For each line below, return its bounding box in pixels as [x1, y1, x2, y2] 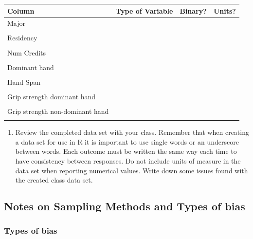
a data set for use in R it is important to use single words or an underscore [15, 136, 239, 147]
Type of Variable [115, 5, 173, 16]
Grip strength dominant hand [7, 91, 96, 101]
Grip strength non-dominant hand [7, 106, 109, 116]
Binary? [180, 5, 207, 16]
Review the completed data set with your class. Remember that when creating [15, 127, 249, 137]
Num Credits [7, 47, 46, 57]
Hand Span [7, 76, 41, 87]
